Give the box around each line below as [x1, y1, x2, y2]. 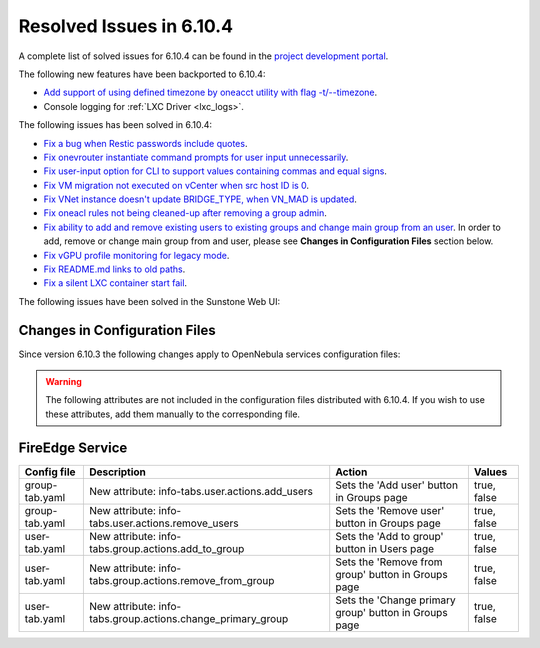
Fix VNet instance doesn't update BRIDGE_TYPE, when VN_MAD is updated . [43, 193, 357, 205]
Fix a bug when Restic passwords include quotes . [43, 137, 248, 149]
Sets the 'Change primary [335, 593, 456, 607]
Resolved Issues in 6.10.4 [18, 15, 234, 37]
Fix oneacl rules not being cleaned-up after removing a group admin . [43, 207, 327, 219]
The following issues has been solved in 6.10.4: [18, 119, 213, 131]
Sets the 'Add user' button [335, 478, 459, 492]
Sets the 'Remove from [335, 555, 444, 569]
